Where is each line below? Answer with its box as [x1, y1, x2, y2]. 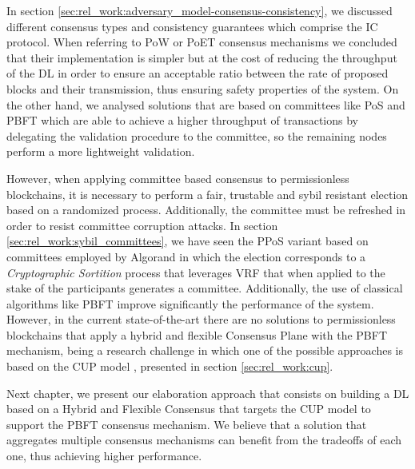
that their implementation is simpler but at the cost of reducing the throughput [6, 49, 397, 66]
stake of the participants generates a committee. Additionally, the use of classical [6, 280, 403, 296]
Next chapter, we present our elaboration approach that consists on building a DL [6, 384, 409, 401]
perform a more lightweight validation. [6, 143, 195, 160]
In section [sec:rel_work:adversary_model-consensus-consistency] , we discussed [6, 2, 393, 18]
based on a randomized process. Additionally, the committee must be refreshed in [6, 201, 406, 218]
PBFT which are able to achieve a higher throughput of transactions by [6, 112, 358, 129]
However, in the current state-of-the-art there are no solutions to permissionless [6, 311, 396, 328]
